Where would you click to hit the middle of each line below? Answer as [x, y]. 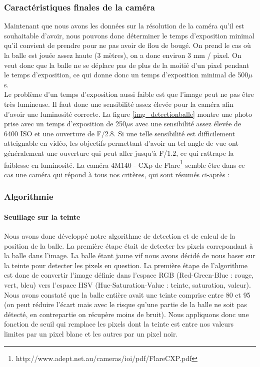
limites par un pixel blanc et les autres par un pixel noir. [91, 333]
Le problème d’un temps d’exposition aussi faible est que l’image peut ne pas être [129, 94]
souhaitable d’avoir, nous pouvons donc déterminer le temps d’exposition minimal [129, 35]
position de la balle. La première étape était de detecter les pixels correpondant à [128, 245]
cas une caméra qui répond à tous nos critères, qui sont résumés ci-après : [117, 174]
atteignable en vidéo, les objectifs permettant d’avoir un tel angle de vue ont [121, 143]
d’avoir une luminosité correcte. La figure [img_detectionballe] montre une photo [128, 114]
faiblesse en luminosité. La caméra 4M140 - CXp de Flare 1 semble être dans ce [124, 164]
